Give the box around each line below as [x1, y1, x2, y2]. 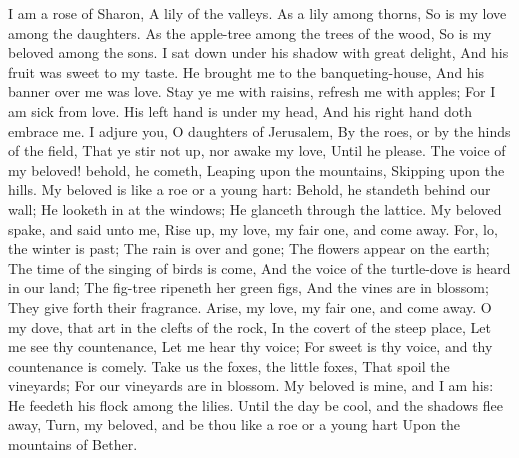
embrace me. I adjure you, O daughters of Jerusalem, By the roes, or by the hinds [8, 120, 511, 141]
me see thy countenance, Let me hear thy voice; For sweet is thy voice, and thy [8, 336, 493, 357]
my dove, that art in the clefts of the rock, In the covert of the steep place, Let [8, 316, 492, 337]
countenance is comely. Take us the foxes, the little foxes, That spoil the [8, 355, 450, 376]
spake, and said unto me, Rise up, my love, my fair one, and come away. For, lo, [8, 218, 498, 239]
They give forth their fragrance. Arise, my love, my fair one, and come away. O [8, 296, 492, 317]
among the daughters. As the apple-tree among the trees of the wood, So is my [8, 22, 492, 43]
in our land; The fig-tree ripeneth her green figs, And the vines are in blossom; [8, 277, 489, 298]
